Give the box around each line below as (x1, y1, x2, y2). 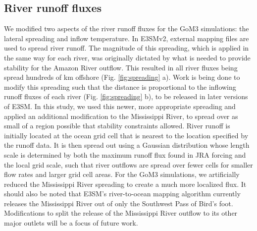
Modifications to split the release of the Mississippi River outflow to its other (4, 208, 238, 218)
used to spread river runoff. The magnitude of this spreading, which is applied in (4, 43, 249, 53)
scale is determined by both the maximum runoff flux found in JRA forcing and (4, 149, 246, 160)
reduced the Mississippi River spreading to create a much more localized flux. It (4, 178, 247, 189)
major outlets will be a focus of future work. (4, 218, 138, 228)
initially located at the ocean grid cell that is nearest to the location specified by (4, 130, 249, 140)
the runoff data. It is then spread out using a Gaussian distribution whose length (4, 140, 250, 150)
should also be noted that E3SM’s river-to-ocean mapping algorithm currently (4, 188, 241, 199)
